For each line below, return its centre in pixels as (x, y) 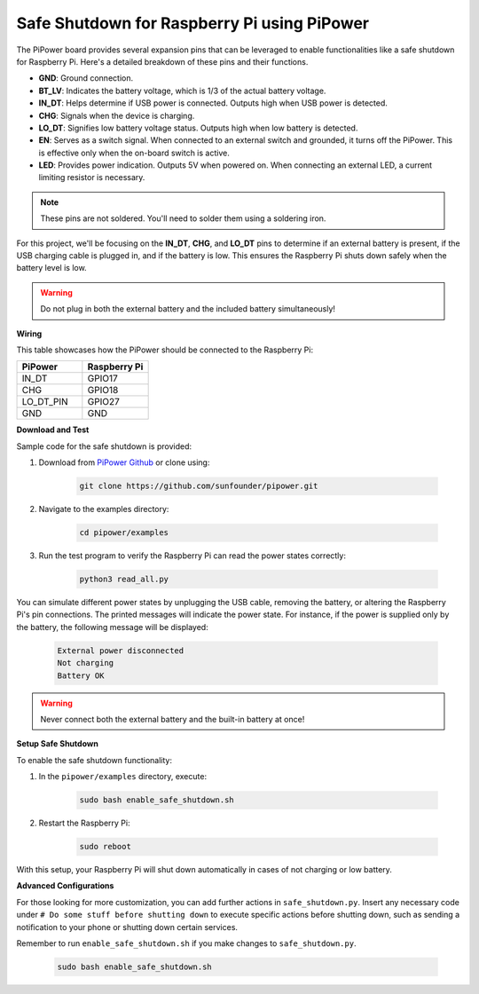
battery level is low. (52, 268)
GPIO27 (103, 402)
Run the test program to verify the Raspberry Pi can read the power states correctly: (192, 556)
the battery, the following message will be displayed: (112, 627)
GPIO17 (103, 379)
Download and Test (53, 430)
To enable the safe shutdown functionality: (94, 760)
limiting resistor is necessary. (92, 177)
